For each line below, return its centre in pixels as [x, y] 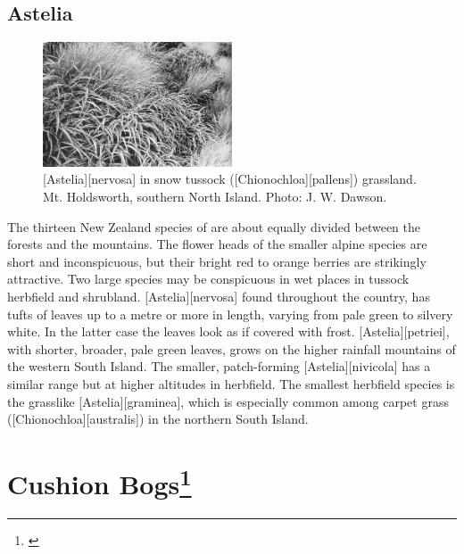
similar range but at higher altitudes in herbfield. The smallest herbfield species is [231, 383]
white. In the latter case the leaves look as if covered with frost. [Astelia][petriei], [228, 331]
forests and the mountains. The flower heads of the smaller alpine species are [217, 244]
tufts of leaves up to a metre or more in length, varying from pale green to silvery [230, 314]
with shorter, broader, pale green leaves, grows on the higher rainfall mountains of [232, 348]
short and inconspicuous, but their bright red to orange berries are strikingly [217, 261]
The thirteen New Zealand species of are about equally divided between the [214, 226]
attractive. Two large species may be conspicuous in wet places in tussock [208, 279]
